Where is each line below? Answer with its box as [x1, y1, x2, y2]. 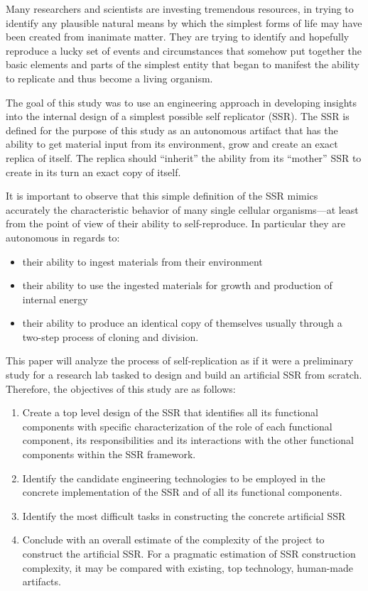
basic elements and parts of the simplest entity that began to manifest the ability [6, 57, 359, 72]
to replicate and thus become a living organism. [6, 70, 213, 85]
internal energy [22, 291, 88, 306]
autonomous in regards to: [6, 229, 120, 244]
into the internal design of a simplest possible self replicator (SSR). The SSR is [6, 109, 350, 124]
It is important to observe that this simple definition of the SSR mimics [6, 188, 318, 203]
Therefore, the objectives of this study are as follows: [6, 381, 236, 396]
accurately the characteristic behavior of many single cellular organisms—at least [6, 202, 359, 217]
